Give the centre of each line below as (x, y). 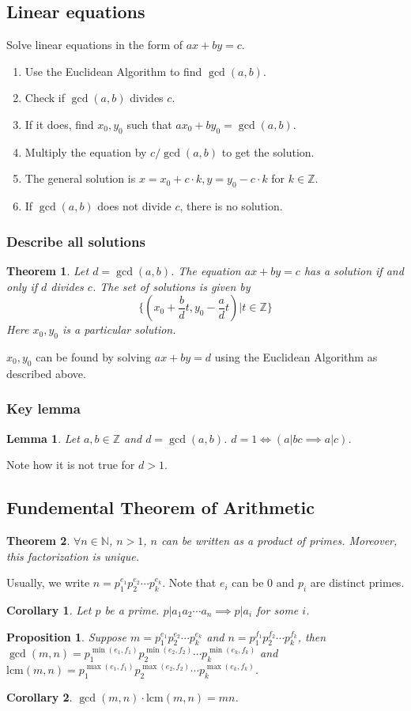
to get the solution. (268, 151)
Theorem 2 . (38, 540)
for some (277, 609)
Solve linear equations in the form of (95, 45)
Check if (45, 98)
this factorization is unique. (73, 556)
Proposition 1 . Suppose (66, 636)
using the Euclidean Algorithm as (296, 356)
